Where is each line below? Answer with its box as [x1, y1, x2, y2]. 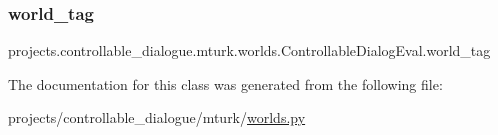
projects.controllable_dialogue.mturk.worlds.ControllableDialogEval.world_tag [8, 40, 491, 61]
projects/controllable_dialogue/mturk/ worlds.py [8, 107, 306, 128]
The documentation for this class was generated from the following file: [8, 73, 443, 94]
